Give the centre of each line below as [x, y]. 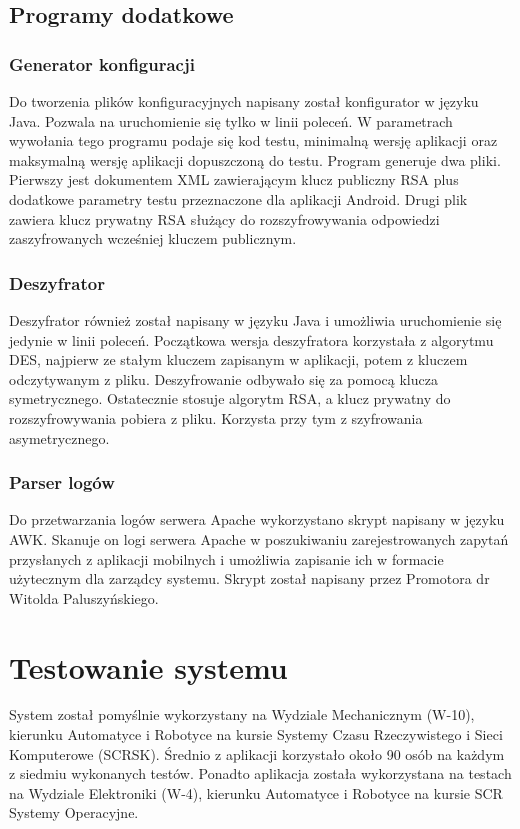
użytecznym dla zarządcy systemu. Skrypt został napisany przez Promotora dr [249, 578]
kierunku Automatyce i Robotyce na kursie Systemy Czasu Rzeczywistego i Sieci [256, 734]
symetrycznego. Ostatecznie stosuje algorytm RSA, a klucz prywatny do [230, 398]
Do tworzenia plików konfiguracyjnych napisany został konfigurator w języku [244, 101]
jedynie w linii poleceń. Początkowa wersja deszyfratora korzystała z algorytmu [251, 339]
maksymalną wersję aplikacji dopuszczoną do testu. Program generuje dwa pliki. [255, 159]
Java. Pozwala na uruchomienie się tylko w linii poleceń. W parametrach [231, 120]
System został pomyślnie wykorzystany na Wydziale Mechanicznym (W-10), [242, 714]
